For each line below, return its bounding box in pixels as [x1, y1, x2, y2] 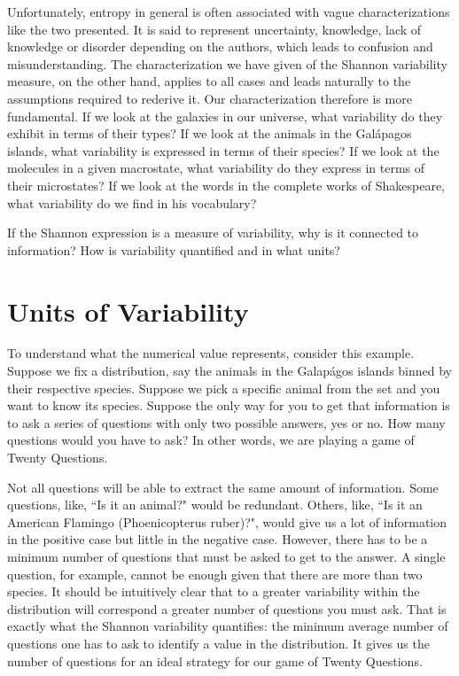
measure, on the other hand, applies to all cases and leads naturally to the [7, 72, 411, 90]
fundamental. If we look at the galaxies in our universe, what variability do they [7, 106, 443, 125]
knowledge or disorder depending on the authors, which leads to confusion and [7, 37, 433, 56]
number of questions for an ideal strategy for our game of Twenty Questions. [7, 651, 423, 670]
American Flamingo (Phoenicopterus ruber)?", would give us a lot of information [7, 512, 447, 531]
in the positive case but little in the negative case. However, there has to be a [7, 530, 428, 548]
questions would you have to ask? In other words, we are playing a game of [7, 431, 415, 449]
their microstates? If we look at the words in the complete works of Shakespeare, [7, 175, 446, 194]
